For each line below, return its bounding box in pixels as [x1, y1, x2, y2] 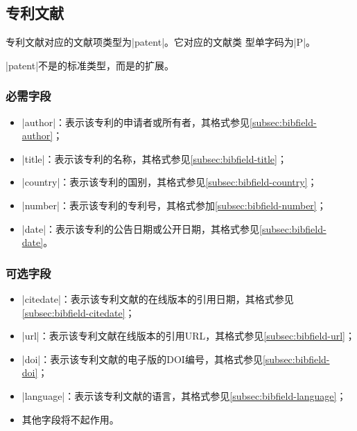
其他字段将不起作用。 [21, 412, 119, 426]
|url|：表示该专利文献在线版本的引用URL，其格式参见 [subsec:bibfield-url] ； [21, 328, 355, 343]
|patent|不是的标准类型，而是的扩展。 [6, 58, 175, 72]
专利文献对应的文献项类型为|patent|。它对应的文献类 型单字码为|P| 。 [6, 35, 316, 49]
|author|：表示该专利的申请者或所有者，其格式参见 [21, 114, 250, 129]
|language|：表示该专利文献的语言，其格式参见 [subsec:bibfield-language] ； [21, 388, 347, 403]
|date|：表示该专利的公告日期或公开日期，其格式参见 [21, 221, 260, 236]
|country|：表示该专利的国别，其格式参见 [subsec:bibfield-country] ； [21, 175, 317, 189]
